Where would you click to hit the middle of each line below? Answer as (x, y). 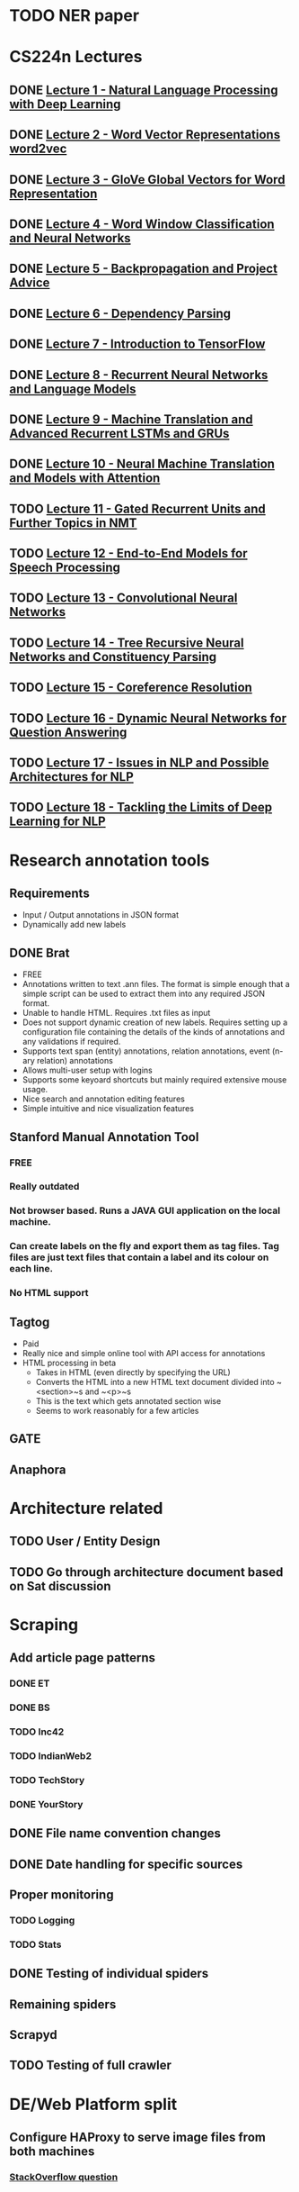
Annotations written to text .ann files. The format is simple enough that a (156, 984)
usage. (35, 1090)
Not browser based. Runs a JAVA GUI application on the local (145, 1210)
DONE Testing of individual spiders (109, 1974)
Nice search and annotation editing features (104, 1099)
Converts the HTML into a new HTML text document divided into (155, 1382)
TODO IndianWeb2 (51, 1756)
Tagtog (30, 1322)
